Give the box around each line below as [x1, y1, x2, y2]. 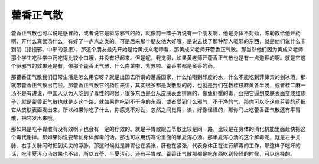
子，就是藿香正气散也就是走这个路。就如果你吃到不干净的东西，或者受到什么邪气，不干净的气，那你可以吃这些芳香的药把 [11, 98, 306, 105]
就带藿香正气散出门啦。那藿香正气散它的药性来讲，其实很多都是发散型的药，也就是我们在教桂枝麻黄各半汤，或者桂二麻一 [11, 81, 306, 88]
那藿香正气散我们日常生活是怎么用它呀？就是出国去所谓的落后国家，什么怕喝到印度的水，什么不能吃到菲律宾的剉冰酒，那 [11, 73, 306, 80]
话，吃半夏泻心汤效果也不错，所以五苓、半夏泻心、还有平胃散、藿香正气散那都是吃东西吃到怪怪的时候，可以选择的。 [11, 150, 295, 158]
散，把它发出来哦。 [11, 114, 58, 122]
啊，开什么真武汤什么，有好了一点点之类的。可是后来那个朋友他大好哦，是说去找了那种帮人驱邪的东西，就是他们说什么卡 [11, 37, 306, 44]
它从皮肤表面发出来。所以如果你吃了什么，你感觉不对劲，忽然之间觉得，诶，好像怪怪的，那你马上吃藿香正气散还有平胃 [11, 106, 301, 113]
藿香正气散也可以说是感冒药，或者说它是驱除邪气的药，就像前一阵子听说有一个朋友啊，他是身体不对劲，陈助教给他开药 [11, 29, 301, 37]
